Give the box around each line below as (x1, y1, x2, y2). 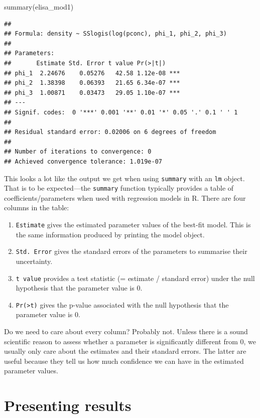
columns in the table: (4, 202, 69, 213)
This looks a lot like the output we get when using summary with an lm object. (4, 173, 245, 183)
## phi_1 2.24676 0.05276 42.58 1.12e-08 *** (4, 69, 180, 77)
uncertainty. (16, 255, 53, 266)
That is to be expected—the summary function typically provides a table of (4, 183, 234, 193)
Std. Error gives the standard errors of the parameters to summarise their (16, 246, 247, 256)
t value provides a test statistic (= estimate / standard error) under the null (16, 272, 255, 283)
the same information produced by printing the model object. (16, 229, 205, 239)
